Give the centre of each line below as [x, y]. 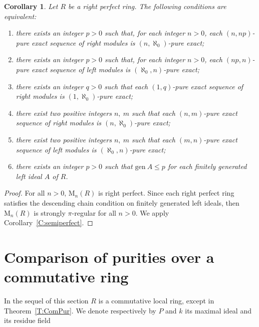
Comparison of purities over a [109, 257]
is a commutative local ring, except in [156, 300]
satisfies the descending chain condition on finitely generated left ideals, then [122, 202]
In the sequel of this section [46, 300]
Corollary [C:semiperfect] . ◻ [49, 222]
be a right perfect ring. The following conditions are [147, 6]
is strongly [50, 212]
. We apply [152, 212]
